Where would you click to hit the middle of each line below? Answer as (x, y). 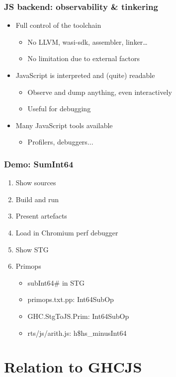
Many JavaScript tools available (64, 125)
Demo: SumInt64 (39, 164)
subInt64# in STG (56, 282)
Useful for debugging (59, 109)
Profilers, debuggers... (60, 142)
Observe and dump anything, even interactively (100, 92)
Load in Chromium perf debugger (67, 232)
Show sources (36, 183)
